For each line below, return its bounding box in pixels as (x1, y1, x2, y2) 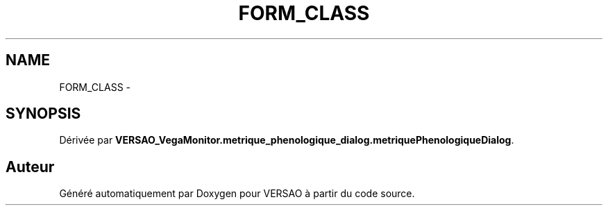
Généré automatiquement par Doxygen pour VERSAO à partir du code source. (59, 187, 415, 200)
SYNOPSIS (6, 105, 81, 123)
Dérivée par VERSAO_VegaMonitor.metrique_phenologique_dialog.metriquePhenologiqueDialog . (59, 134, 514, 146)
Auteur (6, 158, 55, 176)
